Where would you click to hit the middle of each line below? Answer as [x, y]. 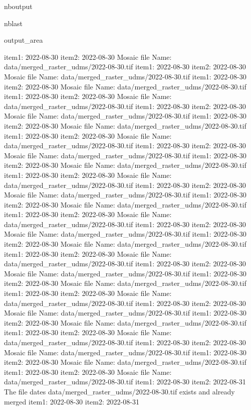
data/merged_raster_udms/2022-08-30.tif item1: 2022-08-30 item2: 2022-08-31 [125, 382]
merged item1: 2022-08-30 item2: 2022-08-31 [72, 401]
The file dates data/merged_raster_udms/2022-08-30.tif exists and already [119, 391]
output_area [24, 40]
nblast [14, 23]
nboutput [18, 6]
